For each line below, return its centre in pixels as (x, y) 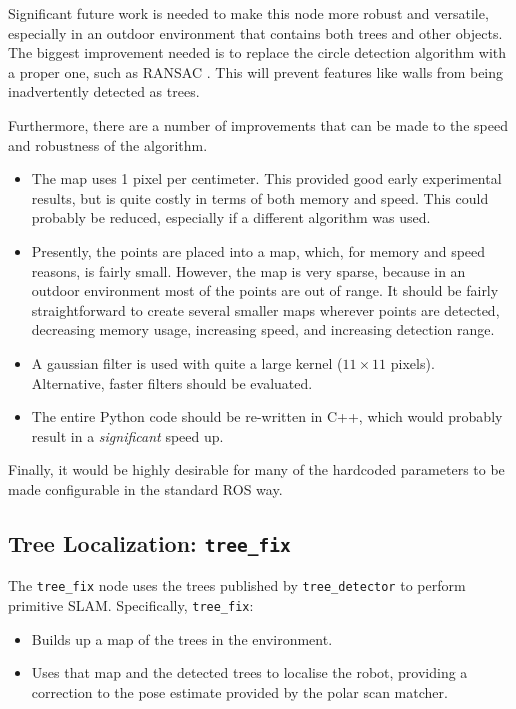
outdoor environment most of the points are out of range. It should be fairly (265, 290)
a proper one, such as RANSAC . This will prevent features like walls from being (256, 71)
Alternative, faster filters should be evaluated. (172, 382)
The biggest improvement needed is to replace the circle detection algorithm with (257, 52)
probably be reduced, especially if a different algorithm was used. (231, 217)
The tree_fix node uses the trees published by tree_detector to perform (237, 585)
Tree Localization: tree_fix (149, 542)
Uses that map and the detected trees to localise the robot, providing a (249, 672)
